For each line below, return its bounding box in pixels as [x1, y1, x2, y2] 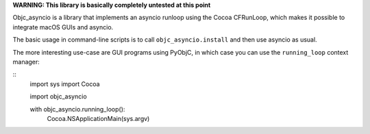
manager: [12, 57, 40, 66]
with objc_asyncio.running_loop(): [29, 105, 125, 113]
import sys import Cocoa [29, 79, 100, 88]
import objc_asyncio [29, 92, 87, 100]
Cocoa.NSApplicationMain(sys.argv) [47, 114, 150, 122]
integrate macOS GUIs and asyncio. [12, 23, 114, 31]
